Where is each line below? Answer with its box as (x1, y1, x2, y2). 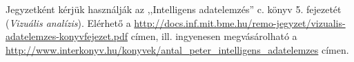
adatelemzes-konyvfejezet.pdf (6, 29, 128, 43)
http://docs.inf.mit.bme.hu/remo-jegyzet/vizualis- (134, 15, 346, 30)
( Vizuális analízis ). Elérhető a (6, 15, 131, 30)
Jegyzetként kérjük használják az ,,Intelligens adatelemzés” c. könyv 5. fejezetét (6, 2, 342, 16)
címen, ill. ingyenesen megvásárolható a (130, 29, 297, 43)
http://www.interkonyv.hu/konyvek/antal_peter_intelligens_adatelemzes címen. (6, 42, 349, 56)
